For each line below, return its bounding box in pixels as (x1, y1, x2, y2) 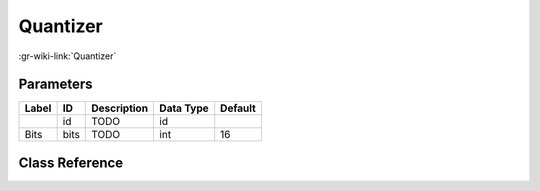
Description (91, 101, 149, 115)
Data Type (159, 101, 209, 115)
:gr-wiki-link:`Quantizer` (18, 50, 117, 62)
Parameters (18, 76, 93, 93)
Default (220, 101, 257, 115)
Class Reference (18, 154, 124, 171)
